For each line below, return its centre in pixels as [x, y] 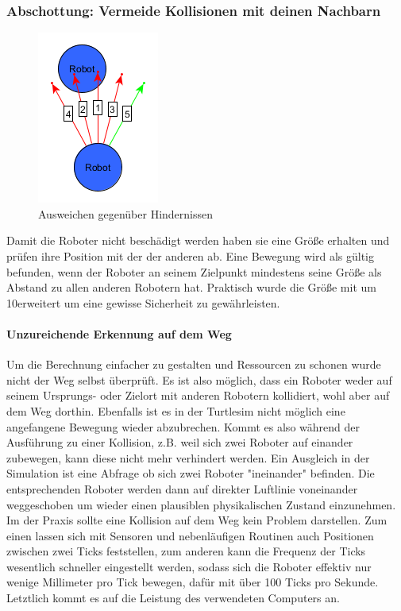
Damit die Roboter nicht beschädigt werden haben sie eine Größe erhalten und [198, 240]
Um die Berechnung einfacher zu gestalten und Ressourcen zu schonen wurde [194, 364]
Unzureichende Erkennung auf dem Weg [119, 333]
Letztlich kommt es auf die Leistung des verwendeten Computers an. [173, 598]
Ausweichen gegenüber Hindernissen [126, 213]
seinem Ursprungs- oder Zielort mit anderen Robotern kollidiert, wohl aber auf [198, 395]
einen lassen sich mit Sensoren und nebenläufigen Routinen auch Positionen [190, 535]
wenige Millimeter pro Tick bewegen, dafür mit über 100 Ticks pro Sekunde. [193, 582]
